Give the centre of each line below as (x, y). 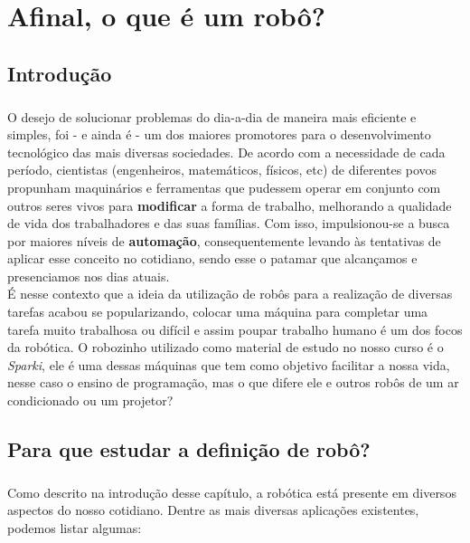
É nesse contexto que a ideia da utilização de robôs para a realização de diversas (230, 294)
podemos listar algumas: (75, 527)
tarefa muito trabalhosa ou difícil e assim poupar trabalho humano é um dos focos (235, 329)
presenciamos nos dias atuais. (89, 276)
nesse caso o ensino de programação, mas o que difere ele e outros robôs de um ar (233, 382)
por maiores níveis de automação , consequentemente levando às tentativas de (224, 240)
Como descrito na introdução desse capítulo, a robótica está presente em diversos (232, 492)
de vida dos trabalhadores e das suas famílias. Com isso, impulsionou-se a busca (229, 223)
